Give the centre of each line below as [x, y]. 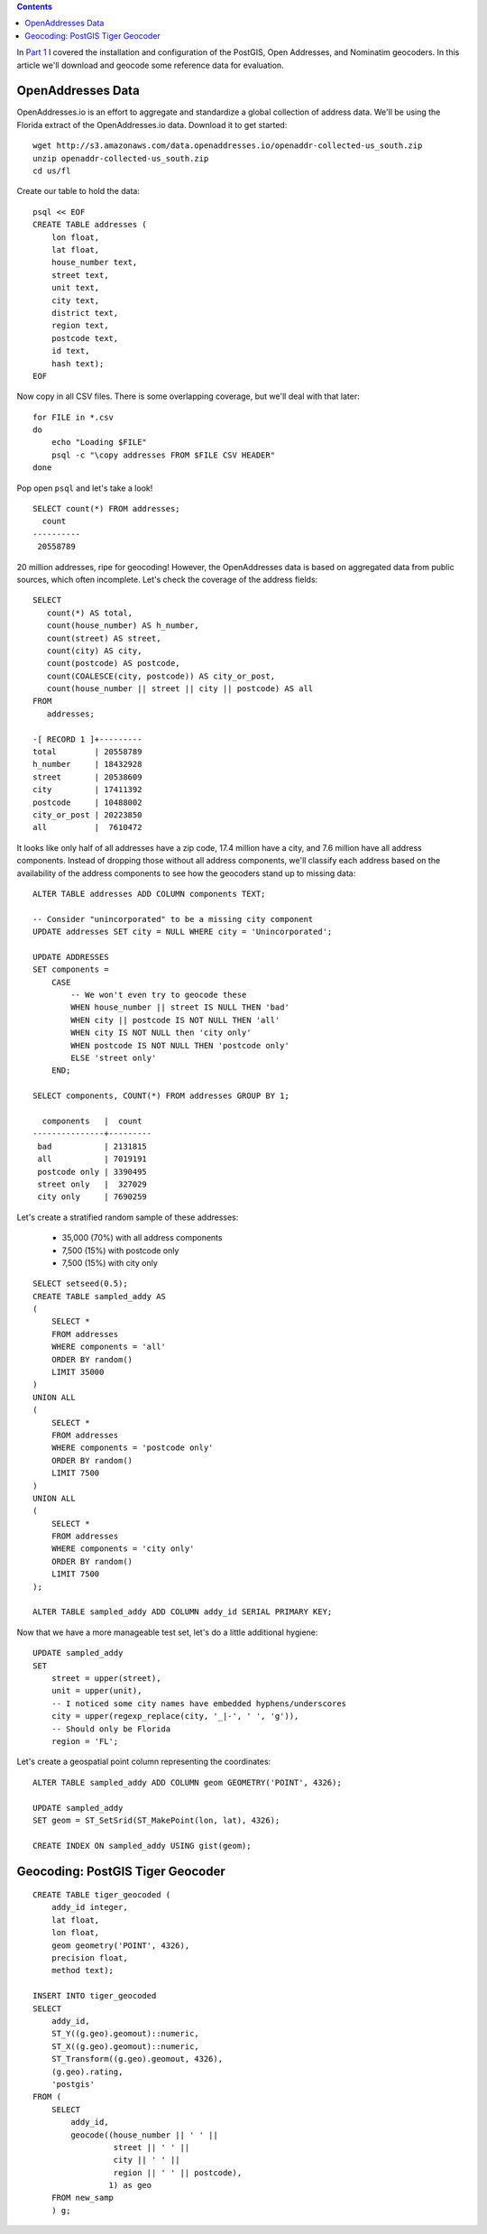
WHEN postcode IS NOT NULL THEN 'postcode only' [180, 1045]
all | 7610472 [87, 827]
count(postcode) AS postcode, [113, 664]
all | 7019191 [92, 1159]
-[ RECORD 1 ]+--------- [87, 739]
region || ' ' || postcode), [178, 2173]
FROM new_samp [83, 2198]
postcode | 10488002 [87, 802]
